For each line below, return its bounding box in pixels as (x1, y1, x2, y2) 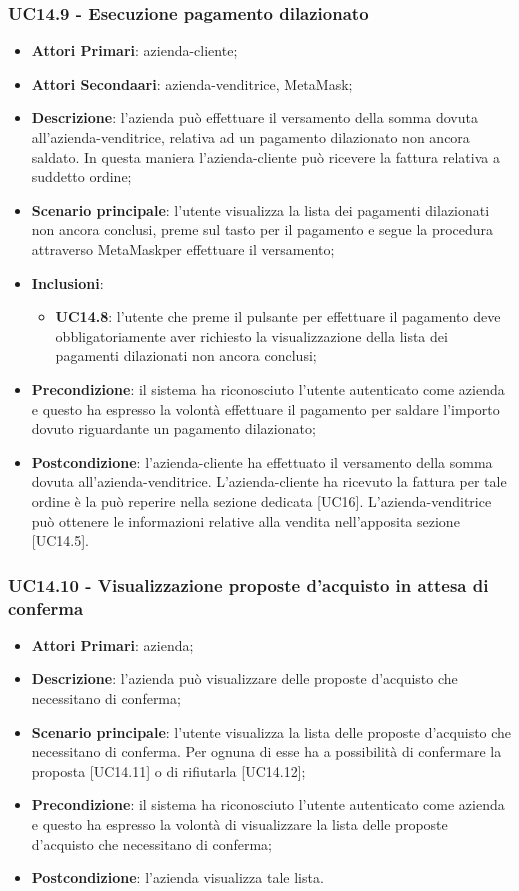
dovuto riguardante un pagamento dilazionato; (31, 418, 316, 439)
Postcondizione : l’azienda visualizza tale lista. (31, 867, 324, 888)
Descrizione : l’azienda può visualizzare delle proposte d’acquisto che (31, 668, 458, 689)
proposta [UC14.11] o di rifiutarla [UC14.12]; (31, 760, 306, 781)
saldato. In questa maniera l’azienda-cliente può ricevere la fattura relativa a (31, 146, 500, 167)
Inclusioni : (31, 272, 104, 293)
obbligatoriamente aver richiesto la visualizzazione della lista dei (55, 325, 448, 346)
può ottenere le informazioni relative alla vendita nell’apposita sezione (31, 510, 460, 531)
